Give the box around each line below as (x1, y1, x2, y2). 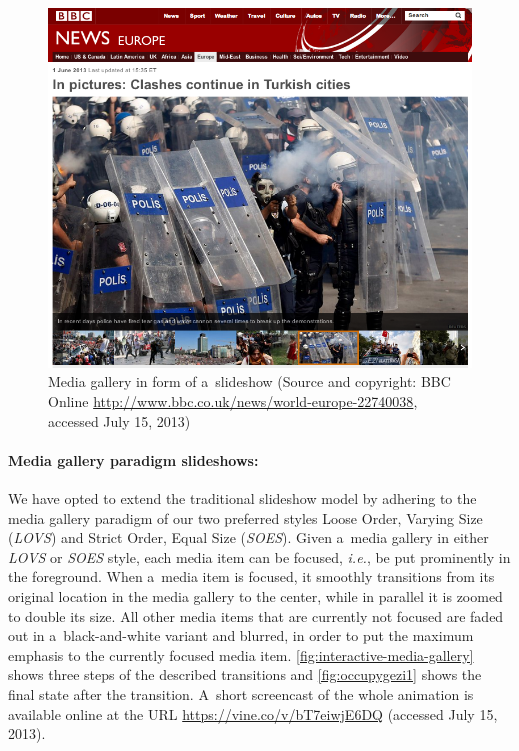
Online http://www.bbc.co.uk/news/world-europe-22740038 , (48, 391, 418, 412)
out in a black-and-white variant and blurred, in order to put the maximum (8, 625, 474, 646)
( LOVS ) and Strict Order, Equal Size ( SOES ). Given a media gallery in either (8, 527, 489, 548)
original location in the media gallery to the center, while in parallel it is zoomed (8, 586, 503, 606)
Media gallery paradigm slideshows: (8, 449, 259, 470)
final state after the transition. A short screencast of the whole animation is (8, 683, 474, 704)
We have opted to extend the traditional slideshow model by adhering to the (8, 488, 477, 509)
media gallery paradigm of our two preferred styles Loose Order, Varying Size (8, 507, 483, 528)
